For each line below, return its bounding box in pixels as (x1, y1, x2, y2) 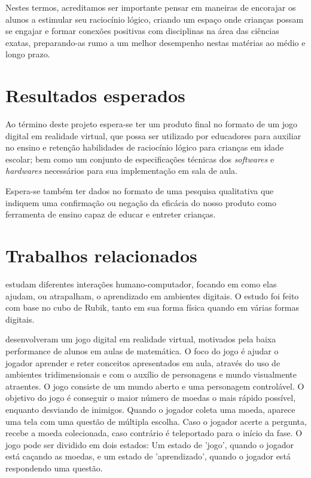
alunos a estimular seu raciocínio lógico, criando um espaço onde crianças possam (5, 13, 304, 25)
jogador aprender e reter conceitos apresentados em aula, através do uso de (5, 356, 280, 369)
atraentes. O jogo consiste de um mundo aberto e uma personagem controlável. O (5, 379, 304, 392)
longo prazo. (5, 48, 50, 60)
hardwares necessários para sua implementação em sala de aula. (5, 164, 237, 177)
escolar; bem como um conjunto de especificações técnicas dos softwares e (5, 152, 275, 165)
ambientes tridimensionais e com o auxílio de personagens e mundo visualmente (5, 368, 297, 381)
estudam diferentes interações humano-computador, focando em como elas (5, 277, 277, 290)
